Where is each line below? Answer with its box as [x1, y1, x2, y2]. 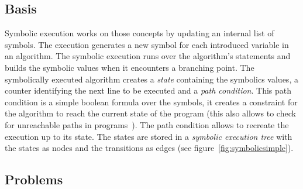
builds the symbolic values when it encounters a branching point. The [5, 61, 254, 73]
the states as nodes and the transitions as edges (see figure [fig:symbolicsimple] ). [5, 142, 294, 154]
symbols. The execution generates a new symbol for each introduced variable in [5, 38, 289, 50]
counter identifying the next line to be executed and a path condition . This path [5, 84, 291, 97]
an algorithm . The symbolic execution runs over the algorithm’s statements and [5, 50, 291, 62]
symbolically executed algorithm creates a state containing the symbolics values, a [5, 73, 298, 85]
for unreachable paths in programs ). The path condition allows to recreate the [5, 118, 289, 130]
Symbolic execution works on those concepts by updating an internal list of [5, 27, 274, 39]
